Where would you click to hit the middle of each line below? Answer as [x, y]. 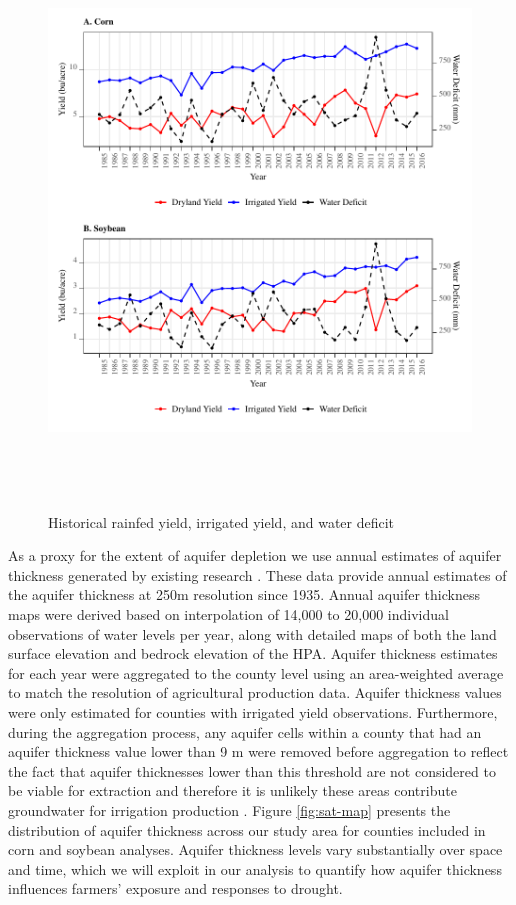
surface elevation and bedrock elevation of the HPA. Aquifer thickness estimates [253, 653]
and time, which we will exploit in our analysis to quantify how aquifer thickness [255, 868]
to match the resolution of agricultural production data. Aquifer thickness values [255, 692]
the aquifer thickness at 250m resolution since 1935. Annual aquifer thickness [244, 594]
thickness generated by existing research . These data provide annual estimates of [257, 574]
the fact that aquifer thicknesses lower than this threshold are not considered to [252, 770]
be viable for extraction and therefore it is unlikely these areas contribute [232, 790]
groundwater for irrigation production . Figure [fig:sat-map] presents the [229, 809]
